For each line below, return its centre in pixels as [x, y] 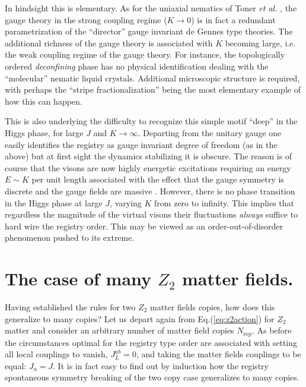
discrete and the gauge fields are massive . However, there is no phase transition [150, 191]
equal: [16, 365]
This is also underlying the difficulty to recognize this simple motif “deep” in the [151, 121]
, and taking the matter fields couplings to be [219, 354]
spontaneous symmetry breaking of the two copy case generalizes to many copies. [152, 377]
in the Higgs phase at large [54, 202]
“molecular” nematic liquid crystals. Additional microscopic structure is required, [152, 78]
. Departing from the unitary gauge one [210, 132]
